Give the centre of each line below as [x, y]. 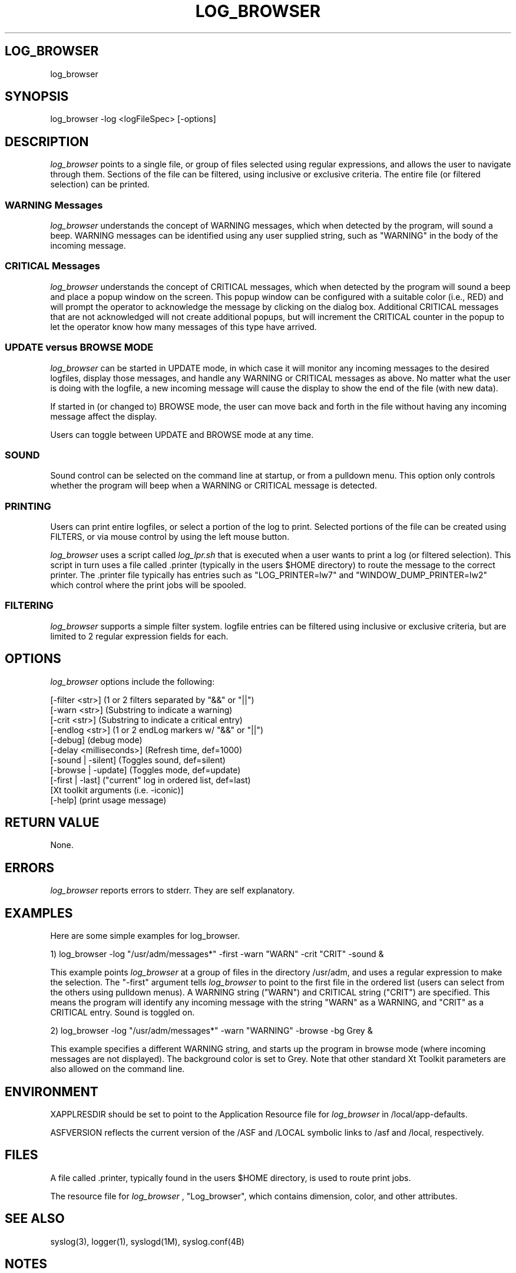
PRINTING [28, 506]
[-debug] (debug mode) [96, 740]
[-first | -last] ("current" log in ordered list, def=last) [150, 780]
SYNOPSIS [37, 97]
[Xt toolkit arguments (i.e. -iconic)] [117, 790]
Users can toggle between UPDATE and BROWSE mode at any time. [182, 434]
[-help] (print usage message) [108, 800]
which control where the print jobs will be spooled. [148, 585]
